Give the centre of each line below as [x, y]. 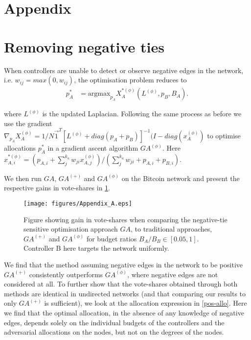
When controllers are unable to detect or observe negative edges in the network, [124, 70]
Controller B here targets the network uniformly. [96, 248]
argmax [99, 94]
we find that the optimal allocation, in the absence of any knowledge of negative [124, 313]
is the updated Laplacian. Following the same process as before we [142, 114]
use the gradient [28, 123]
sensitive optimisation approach [71, 229]
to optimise [224, 136]
